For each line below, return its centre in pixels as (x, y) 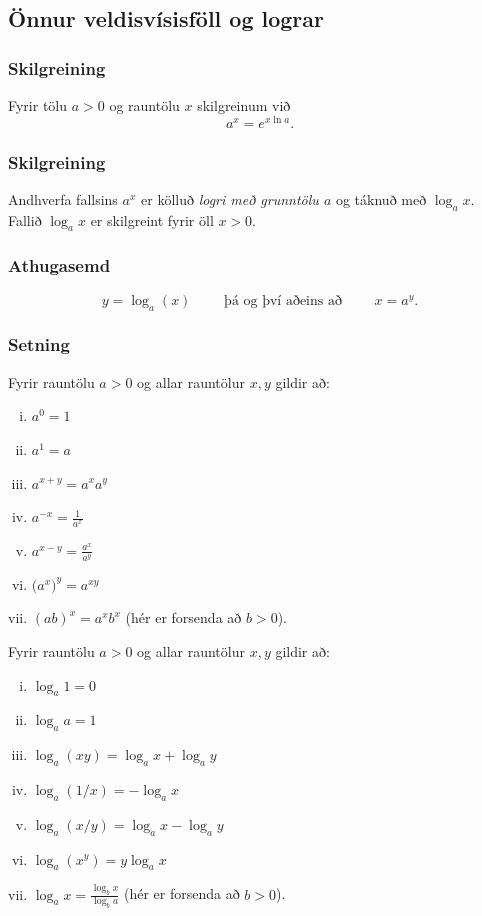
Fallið (25, 219)
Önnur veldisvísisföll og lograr (166, 18)
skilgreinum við (244, 105)
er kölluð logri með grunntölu (230, 198)
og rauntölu (144, 105)
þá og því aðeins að (283, 300)
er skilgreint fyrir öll (152, 219)
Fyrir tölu (38, 105)
